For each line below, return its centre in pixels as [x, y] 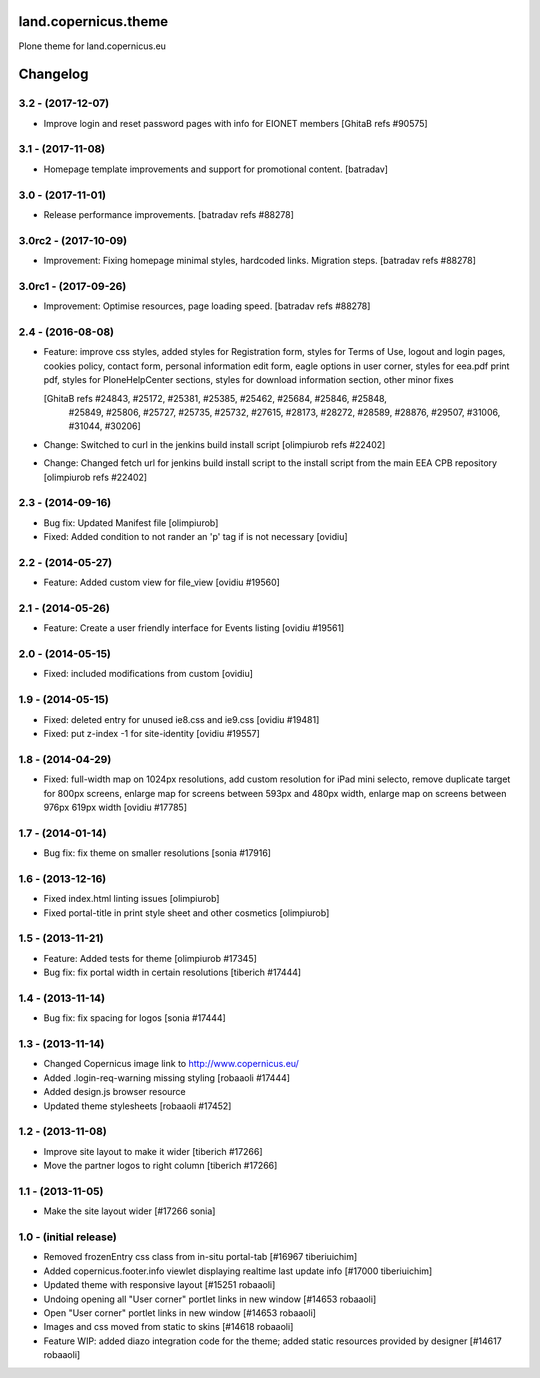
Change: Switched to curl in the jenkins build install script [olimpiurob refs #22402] [214, 444]
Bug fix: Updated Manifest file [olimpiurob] [131, 522]
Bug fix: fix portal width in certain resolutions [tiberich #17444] [172, 972]
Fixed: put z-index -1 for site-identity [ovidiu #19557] [151, 733]
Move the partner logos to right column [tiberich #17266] [160, 1166]
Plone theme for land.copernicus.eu [92, 46]
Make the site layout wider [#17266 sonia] [129, 1211]
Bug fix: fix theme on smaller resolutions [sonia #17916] [157, 853]
